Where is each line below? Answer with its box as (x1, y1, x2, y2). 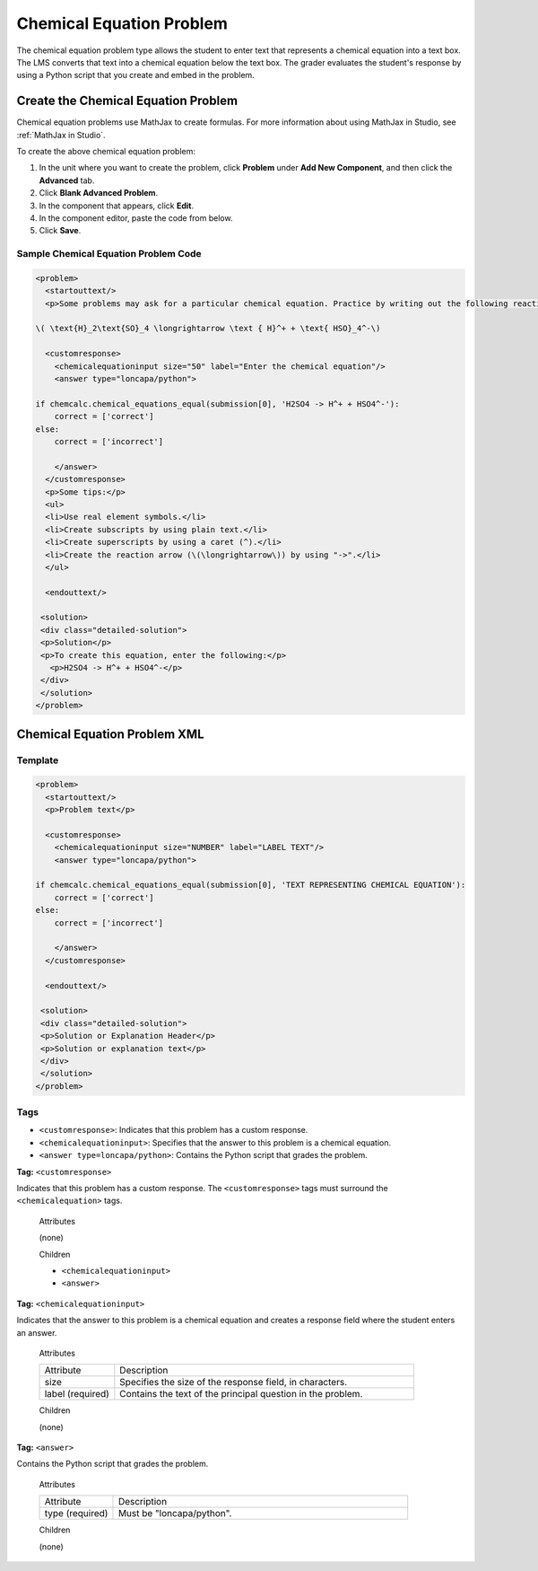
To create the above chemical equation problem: (16, 146, 196, 157)
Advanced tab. (39, 175, 95, 186)
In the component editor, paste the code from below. (39, 212, 233, 224)
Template (16, 754, 59, 767)
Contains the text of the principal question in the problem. (119, 1388, 363, 1400)
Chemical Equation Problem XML (16, 726, 205, 742)
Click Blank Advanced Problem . (39, 188, 159, 198)
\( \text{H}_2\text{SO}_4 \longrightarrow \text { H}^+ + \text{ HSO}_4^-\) (35, 323, 381, 334)
